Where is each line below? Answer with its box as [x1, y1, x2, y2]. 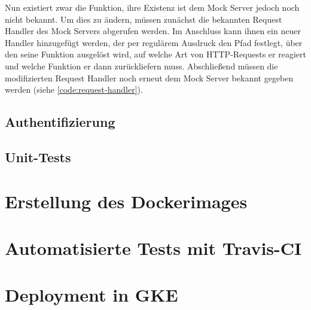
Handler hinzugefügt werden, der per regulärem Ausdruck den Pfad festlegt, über [5, 36, 303, 48]
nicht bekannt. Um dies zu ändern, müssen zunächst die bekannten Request [5, 13, 282, 25]
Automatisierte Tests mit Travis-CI [5, 235, 302, 260]
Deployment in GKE [5, 282, 178, 307]
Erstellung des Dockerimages [5, 189, 248, 213]
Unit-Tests [5, 147, 71, 166]
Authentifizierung [5, 113, 115, 131]
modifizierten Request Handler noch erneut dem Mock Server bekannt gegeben [5, 71, 294, 84]
